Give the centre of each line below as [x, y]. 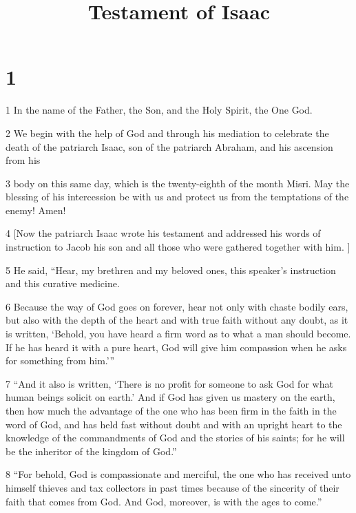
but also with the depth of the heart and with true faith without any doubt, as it [177, 320]
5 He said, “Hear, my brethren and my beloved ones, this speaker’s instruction [171, 270]
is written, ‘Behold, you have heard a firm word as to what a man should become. [178, 334]
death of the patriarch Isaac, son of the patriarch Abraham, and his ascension [169, 146]
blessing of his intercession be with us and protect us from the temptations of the [177, 197]
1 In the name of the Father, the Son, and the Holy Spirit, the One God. [159, 110]
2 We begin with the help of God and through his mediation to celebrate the [167, 133]
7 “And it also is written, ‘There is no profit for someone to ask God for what [169, 383]
